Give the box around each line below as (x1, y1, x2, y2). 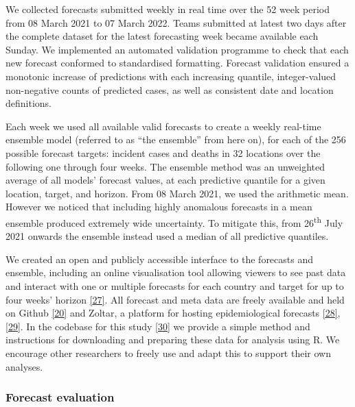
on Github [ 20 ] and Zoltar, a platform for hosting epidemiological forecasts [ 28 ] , (5, 306, 341, 320)
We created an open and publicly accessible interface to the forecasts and (5, 251, 314, 266)
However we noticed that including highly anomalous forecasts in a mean (5, 199, 312, 214)
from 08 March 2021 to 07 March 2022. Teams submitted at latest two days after (5, 15, 347, 29)
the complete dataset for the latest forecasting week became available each (5, 29, 319, 43)
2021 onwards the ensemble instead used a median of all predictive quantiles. (5, 229, 329, 243)
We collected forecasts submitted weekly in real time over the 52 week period (5, 2, 330, 16)
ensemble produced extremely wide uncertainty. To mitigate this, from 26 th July (5, 213, 343, 230)
